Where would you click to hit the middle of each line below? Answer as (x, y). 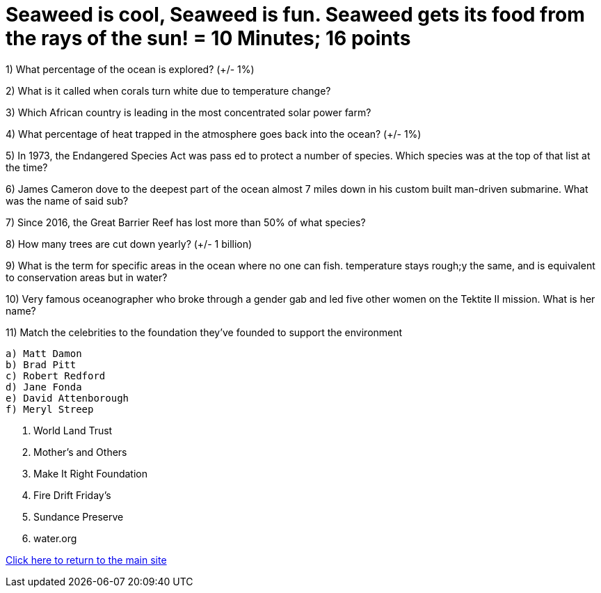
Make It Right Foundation (90, 473)
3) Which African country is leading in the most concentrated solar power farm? (189, 112)
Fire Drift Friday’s (72, 495)
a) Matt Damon (44, 353)
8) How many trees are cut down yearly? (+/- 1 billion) (129, 244)
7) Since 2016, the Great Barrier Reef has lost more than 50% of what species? (186, 222)
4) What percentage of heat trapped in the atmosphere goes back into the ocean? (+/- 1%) (214, 134)
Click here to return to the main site (86, 560)
